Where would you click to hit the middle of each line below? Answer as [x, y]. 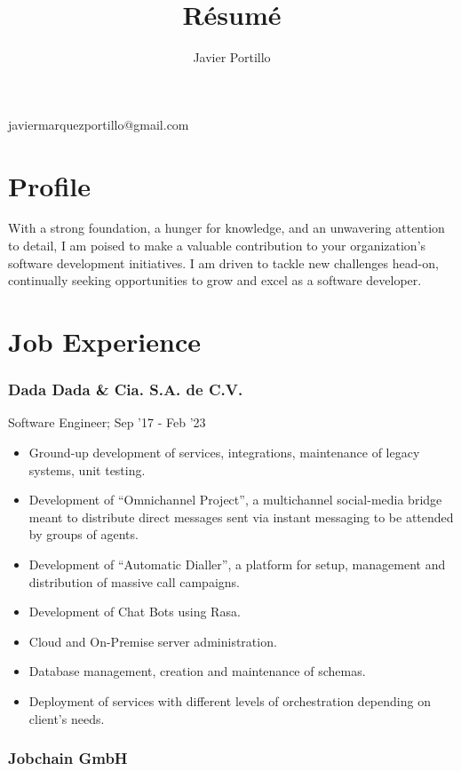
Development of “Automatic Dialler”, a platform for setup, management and [237, 564]
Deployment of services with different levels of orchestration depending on [230, 700]
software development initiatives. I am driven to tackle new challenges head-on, [223, 262]
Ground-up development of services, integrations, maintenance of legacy [224, 452]
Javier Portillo [232, 57]
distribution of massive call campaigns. [134, 581]
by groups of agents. [83, 534]
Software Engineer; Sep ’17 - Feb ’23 [107, 422]
